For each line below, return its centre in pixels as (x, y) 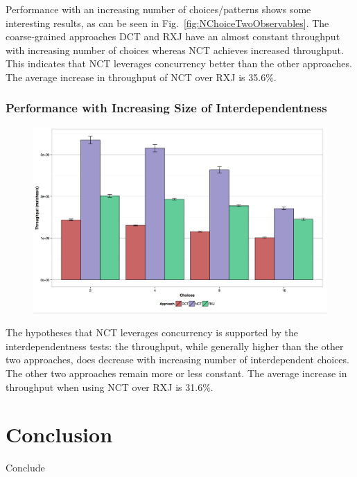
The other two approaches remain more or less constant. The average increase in (176, 373)
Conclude (25, 468)
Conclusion (59, 434)
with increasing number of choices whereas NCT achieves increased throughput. (175, 50)
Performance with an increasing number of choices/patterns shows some (158, 9)
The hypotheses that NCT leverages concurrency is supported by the (152, 332)
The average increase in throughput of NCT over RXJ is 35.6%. (141, 77)
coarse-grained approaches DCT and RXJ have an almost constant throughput (173, 36)
